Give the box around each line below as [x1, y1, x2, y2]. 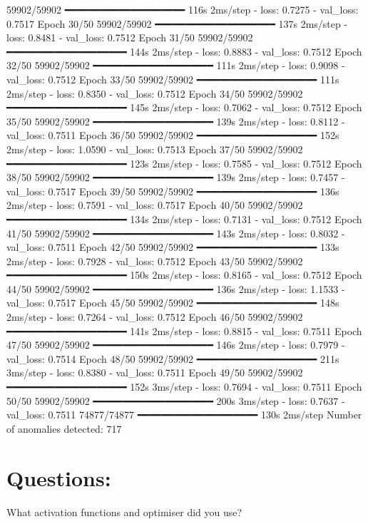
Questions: [6, 463, 111, 492]
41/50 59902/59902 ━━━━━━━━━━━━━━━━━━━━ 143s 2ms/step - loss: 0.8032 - [6, 225, 345, 240]
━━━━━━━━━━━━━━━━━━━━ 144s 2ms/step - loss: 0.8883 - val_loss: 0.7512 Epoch [6, 43, 362, 58]
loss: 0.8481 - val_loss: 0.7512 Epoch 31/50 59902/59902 [6, 30, 253, 45]
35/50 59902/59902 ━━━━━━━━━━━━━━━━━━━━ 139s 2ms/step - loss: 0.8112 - [6, 113, 345, 128]
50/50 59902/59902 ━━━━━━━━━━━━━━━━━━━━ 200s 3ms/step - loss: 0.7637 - [6, 393, 345, 408]
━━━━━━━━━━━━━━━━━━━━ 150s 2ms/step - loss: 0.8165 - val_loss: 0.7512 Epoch [6, 267, 362, 282]
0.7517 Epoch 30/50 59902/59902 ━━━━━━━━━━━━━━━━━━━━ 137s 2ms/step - [6, 16, 348, 31]
